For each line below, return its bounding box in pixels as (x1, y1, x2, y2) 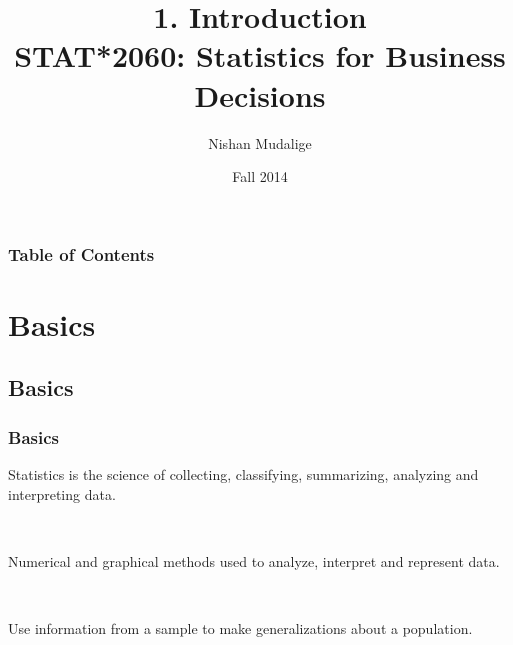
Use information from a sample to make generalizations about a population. (8, 617, 473, 638)
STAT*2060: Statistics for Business (14, 35, 506, 76)
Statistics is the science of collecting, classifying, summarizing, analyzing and (8, 463, 479, 484)
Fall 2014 (232, 166, 288, 187)
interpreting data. (8, 483, 116, 504)
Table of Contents (8, 241, 155, 266)
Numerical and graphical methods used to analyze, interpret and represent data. (8, 550, 500, 571)
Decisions (194, 74, 326, 115)
